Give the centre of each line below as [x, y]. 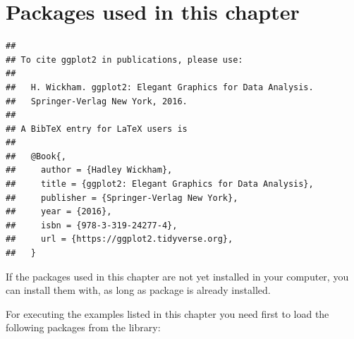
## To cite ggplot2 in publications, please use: [124, 60]
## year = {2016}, [59, 212]
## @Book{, [36, 156]
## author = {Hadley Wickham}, [89, 170]
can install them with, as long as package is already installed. [138, 290]
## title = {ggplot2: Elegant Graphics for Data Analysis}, [160, 184]
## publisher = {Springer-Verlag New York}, [122, 198]
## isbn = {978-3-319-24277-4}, [92, 225]
